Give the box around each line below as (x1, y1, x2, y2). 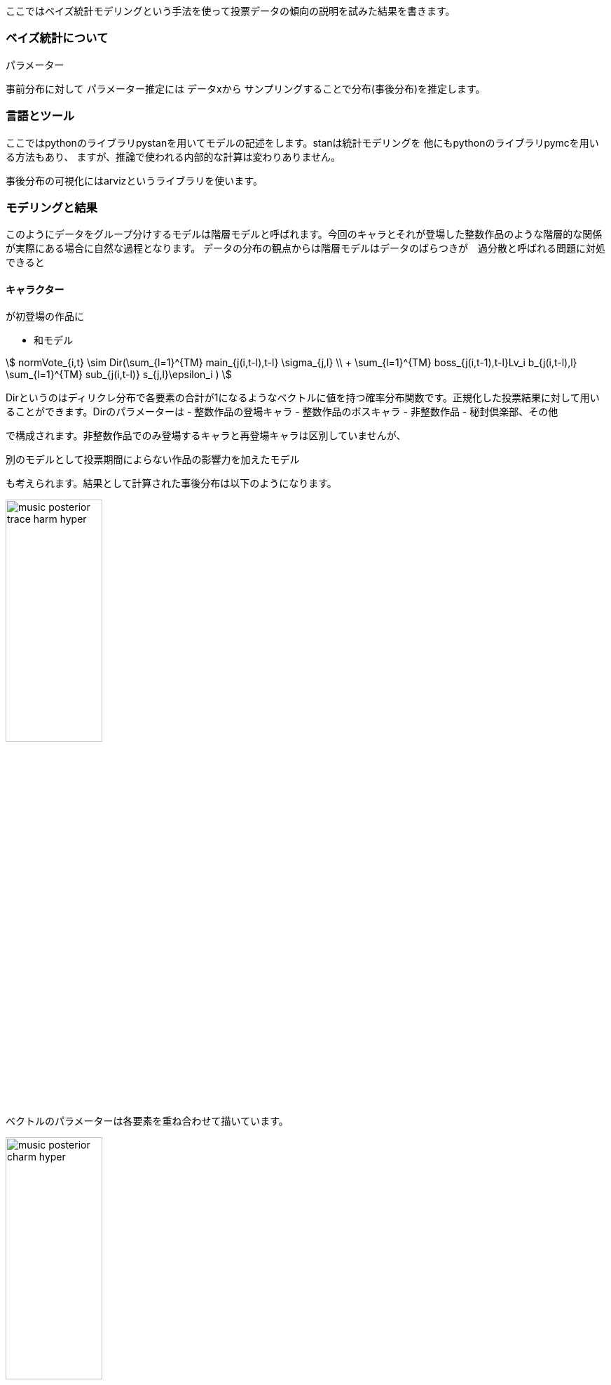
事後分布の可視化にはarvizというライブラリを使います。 (6, 174, 263, 187)
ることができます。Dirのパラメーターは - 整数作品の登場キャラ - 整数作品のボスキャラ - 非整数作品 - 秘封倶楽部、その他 (6, 406, 558, 418)
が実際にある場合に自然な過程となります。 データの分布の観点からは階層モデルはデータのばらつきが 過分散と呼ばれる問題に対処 (6, 242, 606, 255)
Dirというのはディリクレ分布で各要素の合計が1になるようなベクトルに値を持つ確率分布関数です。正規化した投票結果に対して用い (6, 392, 600, 404)
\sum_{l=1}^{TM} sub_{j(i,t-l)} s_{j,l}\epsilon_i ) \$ (6, 368, 232, 381)
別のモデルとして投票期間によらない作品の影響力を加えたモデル (6, 453, 300, 466)
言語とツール (6, 109, 75, 123)
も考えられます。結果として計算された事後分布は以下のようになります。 (6, 477, 337, 490)
